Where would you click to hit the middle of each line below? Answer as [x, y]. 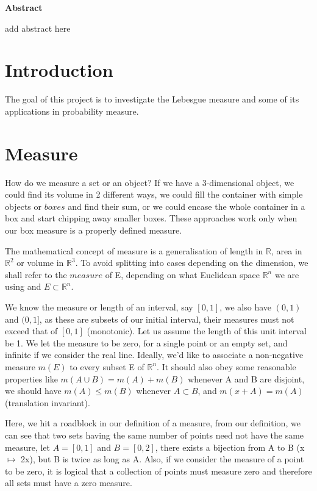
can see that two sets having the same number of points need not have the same [155, 435]
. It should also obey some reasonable [226, 366]
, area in [287, 250]
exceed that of [31, 331]
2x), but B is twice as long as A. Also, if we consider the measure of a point [162, 459]
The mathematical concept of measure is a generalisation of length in [134, 250]
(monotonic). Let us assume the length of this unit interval [197, 331]
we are [287, 274]
